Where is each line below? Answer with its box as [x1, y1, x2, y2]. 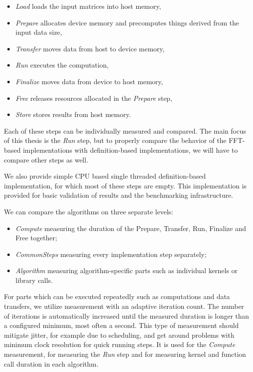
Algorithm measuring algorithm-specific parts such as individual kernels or [15, 265, 238, 276]
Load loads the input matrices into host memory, [15, 1, 161, 11]
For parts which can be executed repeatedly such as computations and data [4, 291, 230, 302]
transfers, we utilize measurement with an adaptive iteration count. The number [4, 301, 244, 311]
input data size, [15, 27, 62, 37]
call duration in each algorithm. [4, 358, 99, 369]
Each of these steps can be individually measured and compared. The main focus [4, 125, 246, 136]
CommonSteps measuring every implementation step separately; [15, 249, 207, 259]
